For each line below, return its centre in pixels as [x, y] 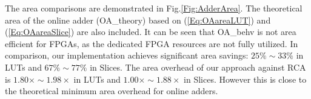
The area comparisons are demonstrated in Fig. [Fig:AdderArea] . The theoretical [154, 8]
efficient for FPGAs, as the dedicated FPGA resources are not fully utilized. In [152, 43]
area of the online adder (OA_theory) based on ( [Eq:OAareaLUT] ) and [138, 20]
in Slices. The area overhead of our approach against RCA [198, 67]
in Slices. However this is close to [245, 79]
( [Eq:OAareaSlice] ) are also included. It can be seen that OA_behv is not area [151, 32]
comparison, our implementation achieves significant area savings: [127, 55]
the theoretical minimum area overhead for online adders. [112, 91]
